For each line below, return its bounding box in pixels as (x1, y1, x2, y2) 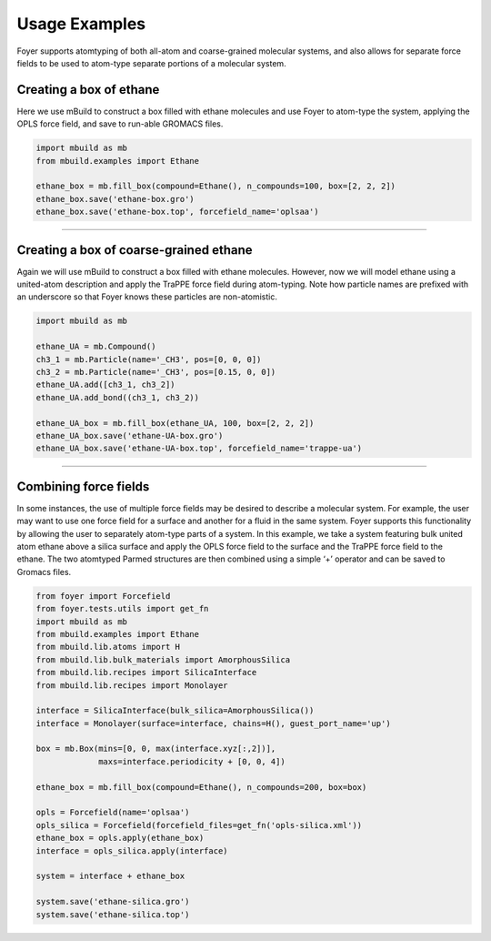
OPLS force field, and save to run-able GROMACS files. (16, 118, 224, 129)
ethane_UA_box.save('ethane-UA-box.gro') (35, 430, 224, 440)
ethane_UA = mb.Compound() (35, 341, 156, 352)
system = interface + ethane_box (35, 871, 185, 882)
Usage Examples (16, 14, 146, 34)
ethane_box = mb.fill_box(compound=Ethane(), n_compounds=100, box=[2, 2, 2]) (35, 181, 396, 191)
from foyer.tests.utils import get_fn (35, 603, 209, 614)
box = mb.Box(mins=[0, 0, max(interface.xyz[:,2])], (35, 744, 276, 754)
